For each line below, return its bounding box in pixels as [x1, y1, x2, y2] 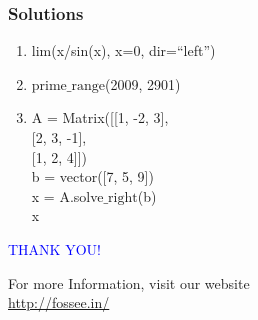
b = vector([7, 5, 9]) [31, 166, 154, 187]
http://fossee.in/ [8, 292, 110, 313]
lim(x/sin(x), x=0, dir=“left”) [31, 40, 216, 61]
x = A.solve [31, 185, 104, 206]
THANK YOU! [8, 238, 101, 259]
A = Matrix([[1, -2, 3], [31, 107, 169, 128]
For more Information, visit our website [8, 272, 250, 293]
